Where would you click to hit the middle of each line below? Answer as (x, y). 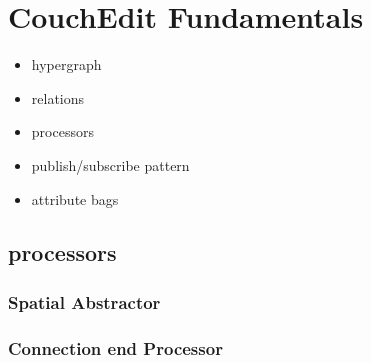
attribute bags (75, 198)
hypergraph (66, 64)
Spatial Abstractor (84, 301)
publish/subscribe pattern (110, 164)
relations (58, 97)
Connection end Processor (115, 347)
